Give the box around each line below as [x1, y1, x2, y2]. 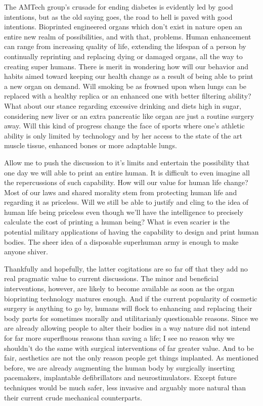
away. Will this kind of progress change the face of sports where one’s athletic [4, 120, 245, 131]
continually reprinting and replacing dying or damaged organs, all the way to [4, 51, 243, 61]
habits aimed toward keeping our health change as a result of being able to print [4, 71, 253, 81]
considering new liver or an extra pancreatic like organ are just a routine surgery [4, 110, 254, 121]
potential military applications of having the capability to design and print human [4, 227, 259, 237]
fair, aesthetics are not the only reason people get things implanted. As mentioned [4, 352, 258, 363]
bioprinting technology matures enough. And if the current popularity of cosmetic [4, 293, 257, 303]
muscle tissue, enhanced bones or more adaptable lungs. [4, 140, 177, 151]
